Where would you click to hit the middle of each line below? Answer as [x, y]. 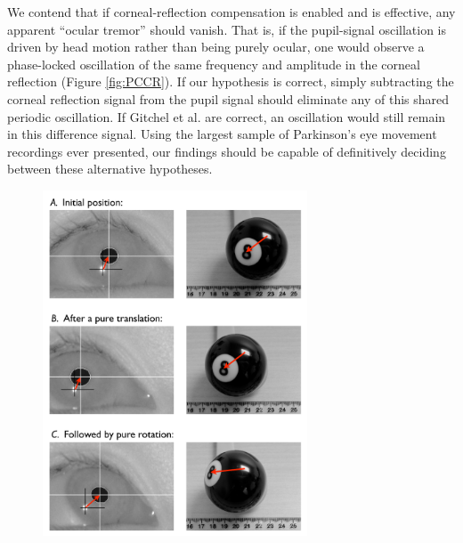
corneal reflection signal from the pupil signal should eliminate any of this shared [228, 98]
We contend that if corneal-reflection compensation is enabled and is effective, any [231, 12]
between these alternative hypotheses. [110, 169]
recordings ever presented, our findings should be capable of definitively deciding [227, 151]
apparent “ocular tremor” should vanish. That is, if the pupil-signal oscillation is [227, 29]
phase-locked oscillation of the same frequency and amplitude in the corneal [214, 64]
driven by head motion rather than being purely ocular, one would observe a [216, 47]
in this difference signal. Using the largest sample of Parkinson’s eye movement [222, 134]
